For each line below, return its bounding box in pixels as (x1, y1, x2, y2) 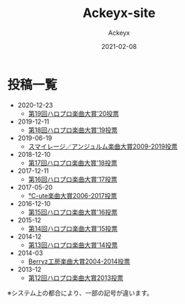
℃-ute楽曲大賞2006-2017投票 (28, 191, 118, 200)
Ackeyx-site (82, 5, 156, 21)
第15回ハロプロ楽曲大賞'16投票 (28, 207, 118, 216)
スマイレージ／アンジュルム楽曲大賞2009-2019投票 (28, 142, 178, 151)
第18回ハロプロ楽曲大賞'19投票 (28, 126, 118, 134)
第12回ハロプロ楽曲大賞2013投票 (28, 273, 124, 282)
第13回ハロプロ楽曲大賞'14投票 (28, 240, 118, 249)
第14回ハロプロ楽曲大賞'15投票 (28, 224, 118, 232)
